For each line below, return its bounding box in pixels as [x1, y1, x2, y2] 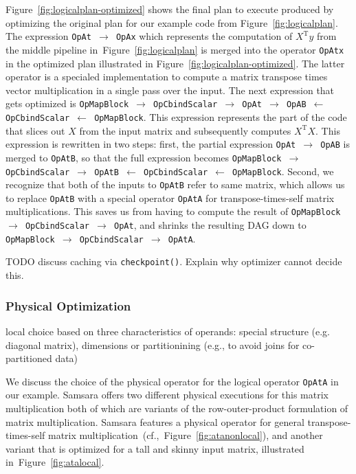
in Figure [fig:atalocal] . [5, 455, 104, 469]
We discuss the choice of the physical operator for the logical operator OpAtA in [5, 374, 339, 388]
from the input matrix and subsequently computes [79, 123, 291, 137]
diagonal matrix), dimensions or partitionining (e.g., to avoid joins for [5, 337, 300, 352]
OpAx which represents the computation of [115, 29, 293, 43]
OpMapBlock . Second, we [232, 163, 334, 178]
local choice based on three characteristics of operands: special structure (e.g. [5, 324, 330, 338]
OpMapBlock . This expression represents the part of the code [94, 109, 347, 124]
